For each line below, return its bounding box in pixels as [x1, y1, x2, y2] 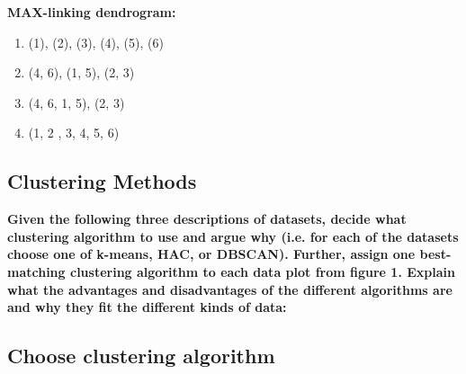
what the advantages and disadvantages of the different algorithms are [7, 280, 453, 298]
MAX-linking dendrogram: [7, 3, 176, 21]
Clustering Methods [7, 167, 197, 195]
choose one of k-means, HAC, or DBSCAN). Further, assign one [7, 245, 416, 263]
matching [7, 262, 66, 280]
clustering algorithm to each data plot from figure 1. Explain [69, 262, 455, 280]
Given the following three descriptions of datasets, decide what [7, 209, 407, 228]
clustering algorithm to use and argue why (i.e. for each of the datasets [7, 227, 459, 245]
